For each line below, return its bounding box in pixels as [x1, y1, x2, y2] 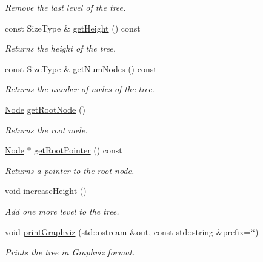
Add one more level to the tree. [5, 204, 119, 217]
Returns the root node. [5, 123, 88, 136]
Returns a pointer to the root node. [5, 164, 135, 176]
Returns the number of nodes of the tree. [5, 82, 155, 95]
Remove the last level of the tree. [5, 1, 126, 13]
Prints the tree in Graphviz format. [5, 246, 135, 258]
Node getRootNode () [5, 102, 85, 115]
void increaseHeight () [5, 184, 87, 197]
